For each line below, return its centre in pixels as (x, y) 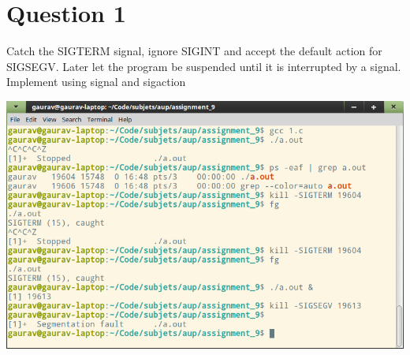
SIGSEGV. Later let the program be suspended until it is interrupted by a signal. (204, 66)
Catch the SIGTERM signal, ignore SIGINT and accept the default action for (194, 51)
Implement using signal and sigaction (96, 82)
